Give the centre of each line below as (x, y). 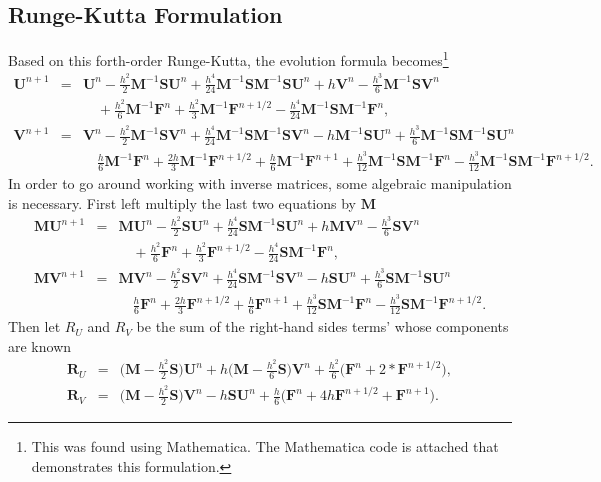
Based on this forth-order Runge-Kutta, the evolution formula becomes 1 (228, 58)
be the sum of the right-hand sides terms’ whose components (322, 326)
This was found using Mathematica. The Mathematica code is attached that (265, 446)
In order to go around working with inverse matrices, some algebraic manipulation (260, 183)
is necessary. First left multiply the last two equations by (182, 202)
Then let (34, 326)
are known (40, 345)
